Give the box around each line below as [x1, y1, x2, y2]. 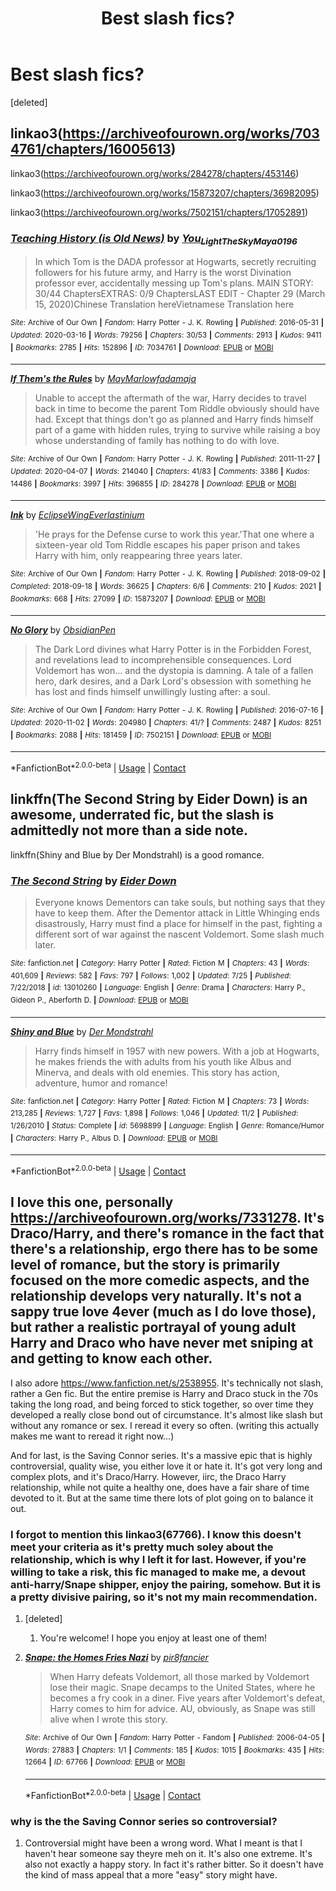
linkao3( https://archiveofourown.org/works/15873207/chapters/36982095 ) [10, 187, 320, 199]
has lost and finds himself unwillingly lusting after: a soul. [34, 686, 271, 698]
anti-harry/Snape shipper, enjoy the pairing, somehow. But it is [10, 1577, 322, 1591]
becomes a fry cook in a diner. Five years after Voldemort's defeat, [49, 1692, 326, 1704]
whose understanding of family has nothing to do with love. [34, 435, 280, 447]
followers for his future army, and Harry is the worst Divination [34, 267, 292, 279]
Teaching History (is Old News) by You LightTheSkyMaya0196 [10, 231, 298, 247]
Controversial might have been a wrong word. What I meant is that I [24, 1837, 303, 1849]
